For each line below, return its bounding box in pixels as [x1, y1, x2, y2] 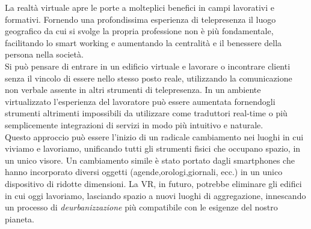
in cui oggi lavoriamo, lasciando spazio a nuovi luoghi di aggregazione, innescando [5, 189, 306, 201]
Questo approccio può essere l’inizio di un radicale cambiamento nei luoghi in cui [5, 130, 304, 143]
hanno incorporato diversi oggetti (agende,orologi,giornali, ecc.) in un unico [5, 165, 283, 178]
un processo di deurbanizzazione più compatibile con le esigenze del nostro [5, 201, 278, 213]
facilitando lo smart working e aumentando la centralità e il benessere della [5, 36, 282, 49]
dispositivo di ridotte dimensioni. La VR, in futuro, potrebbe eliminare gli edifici [5, 177, 302, 189]
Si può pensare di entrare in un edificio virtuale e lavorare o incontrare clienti [5, 59, 291, 72]
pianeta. [5, 212, 35, 225]
